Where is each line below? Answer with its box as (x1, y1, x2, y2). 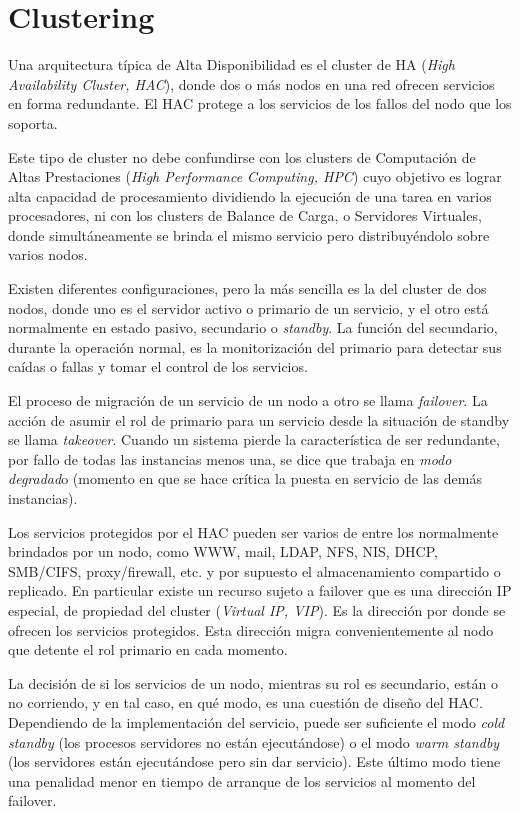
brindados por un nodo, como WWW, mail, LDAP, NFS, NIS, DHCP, (8, 541, 438, 562)
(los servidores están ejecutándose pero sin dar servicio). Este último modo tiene (8, 751, 501, 772)
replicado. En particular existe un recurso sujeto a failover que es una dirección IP (8, 580, 512, 601)
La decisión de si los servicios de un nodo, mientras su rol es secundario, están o (8, 672, 498, 693)
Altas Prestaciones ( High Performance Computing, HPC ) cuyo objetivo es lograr (8, 166, 502, 187)
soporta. (8, 112, 58, 133)
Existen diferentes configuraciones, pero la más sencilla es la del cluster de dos (8, 278, 487, 299)
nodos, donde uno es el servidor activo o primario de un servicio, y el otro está (8, 297, 489, 318)
